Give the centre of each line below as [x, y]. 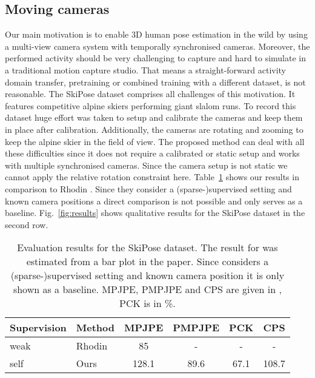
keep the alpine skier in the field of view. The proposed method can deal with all [155, 141]
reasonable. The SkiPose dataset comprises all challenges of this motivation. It [150, 94]
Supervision [38, 328]
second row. [27, 224]
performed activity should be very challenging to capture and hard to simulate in [155, 58]
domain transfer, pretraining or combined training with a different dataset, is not [155, 82]
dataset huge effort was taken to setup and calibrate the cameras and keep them [154, 117]
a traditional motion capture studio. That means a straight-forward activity [146, 69]
